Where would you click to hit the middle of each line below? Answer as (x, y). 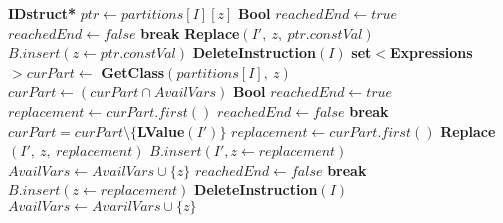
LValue (161, 130)
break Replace (190, 32)
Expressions (431, 52)
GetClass (133, 71)
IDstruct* (42, 13)
